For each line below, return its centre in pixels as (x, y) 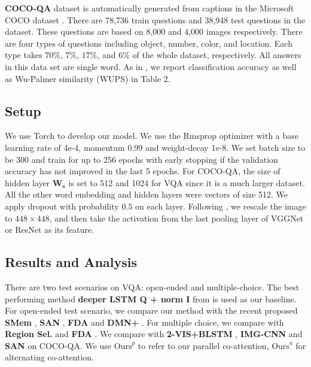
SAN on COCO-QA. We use (58, 345)
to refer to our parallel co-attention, (203, 345)
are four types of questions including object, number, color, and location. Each (149, 43)
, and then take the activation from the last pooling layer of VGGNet (176, 218)
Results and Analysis (71, 262)
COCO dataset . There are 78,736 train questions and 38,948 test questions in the (155, 19)
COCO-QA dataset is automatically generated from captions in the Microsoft (150, 8)
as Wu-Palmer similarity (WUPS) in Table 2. (88, 78)
